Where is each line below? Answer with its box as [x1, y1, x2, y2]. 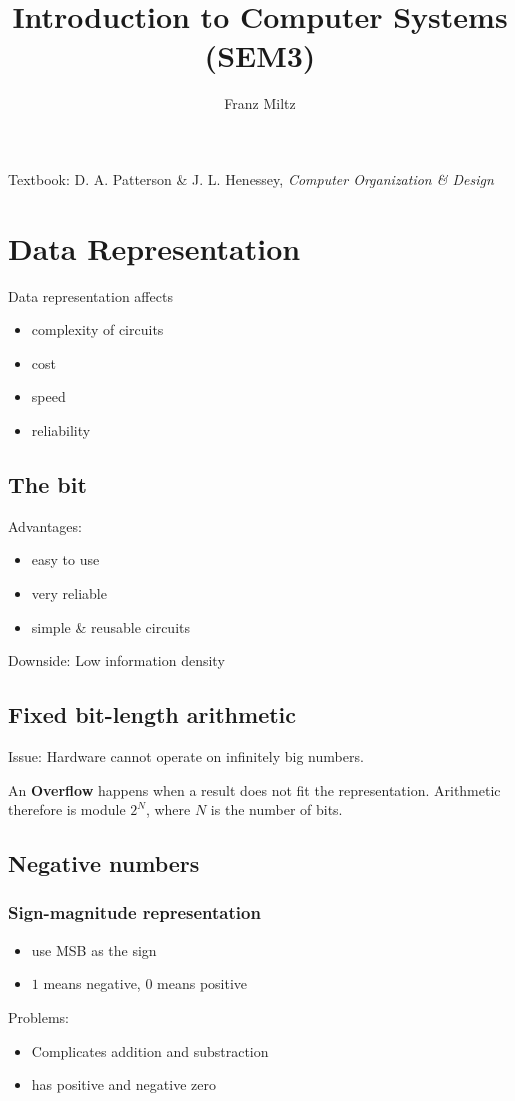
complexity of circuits [31, 319, 164, 340]
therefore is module [8, 799, 126, 820]
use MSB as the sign [31, 939, 157, 960]
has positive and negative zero [31, 1074, 216, 1095]
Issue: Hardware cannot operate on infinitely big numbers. [8, 745, 364, 766]
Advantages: [8, 515, 82, 536]
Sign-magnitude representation [8, 900, 261, 925]
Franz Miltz [224, 93, 296, 114]
